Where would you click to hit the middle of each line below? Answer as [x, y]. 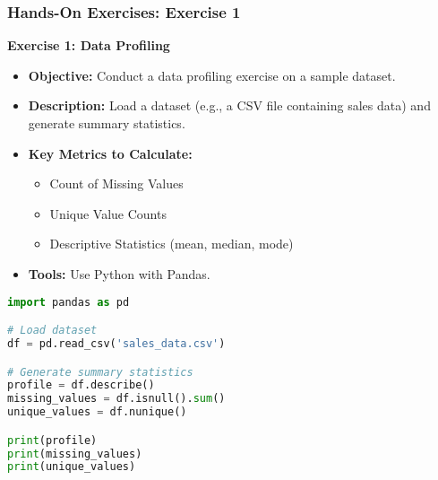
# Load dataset [52, 331]
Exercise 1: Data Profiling [89, 45]
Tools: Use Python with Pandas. [119, 273]
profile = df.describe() [81, 385]
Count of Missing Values [116, 183]
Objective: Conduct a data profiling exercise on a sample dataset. [212, 75]
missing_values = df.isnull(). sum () [116, 399]
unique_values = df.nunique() [97, 412]
